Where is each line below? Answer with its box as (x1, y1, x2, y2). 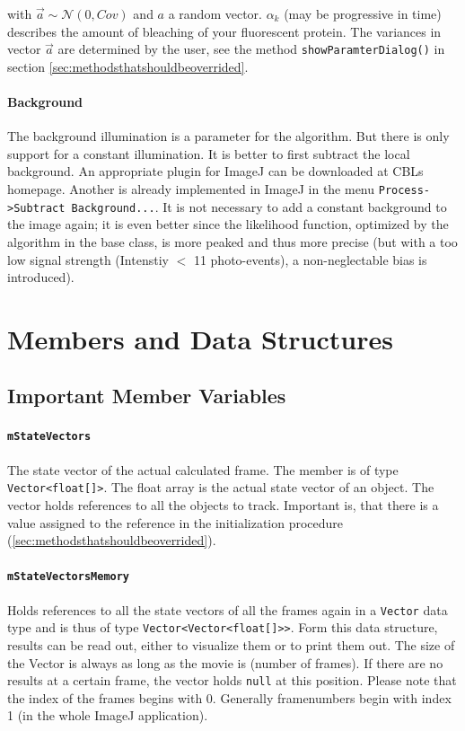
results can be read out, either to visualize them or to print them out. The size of (7, 635, 455, 654)
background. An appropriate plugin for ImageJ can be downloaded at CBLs (7, 162, 424, 181)
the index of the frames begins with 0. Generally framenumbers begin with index (7, 688, 452, 707)
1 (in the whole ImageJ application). (7, 706, 208, 725)
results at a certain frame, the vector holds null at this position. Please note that (7, 671, 457, 690)
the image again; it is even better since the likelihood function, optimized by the (7, 215, 449, 233)
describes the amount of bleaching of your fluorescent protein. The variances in (7, 22, 442, 40)
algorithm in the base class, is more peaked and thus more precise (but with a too (7, 232, 458, 251)
